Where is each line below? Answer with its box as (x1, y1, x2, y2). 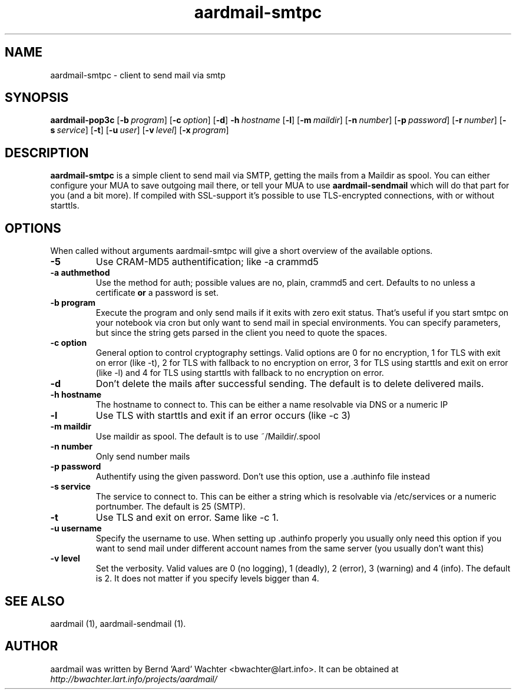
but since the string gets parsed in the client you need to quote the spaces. (95, 328, 387, 338)
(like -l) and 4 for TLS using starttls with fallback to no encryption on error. (95, 368, 384, 378)
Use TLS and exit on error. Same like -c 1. (95, 511, 279, 524)
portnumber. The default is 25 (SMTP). (95, 501, 246, 512)
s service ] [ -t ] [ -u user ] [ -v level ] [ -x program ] (50, 125, 229, 136)
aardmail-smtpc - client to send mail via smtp (50, 70, 226, 80)
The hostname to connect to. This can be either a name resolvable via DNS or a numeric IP (95, 399, 448, 410)
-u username (50, 523, 102, 534)
